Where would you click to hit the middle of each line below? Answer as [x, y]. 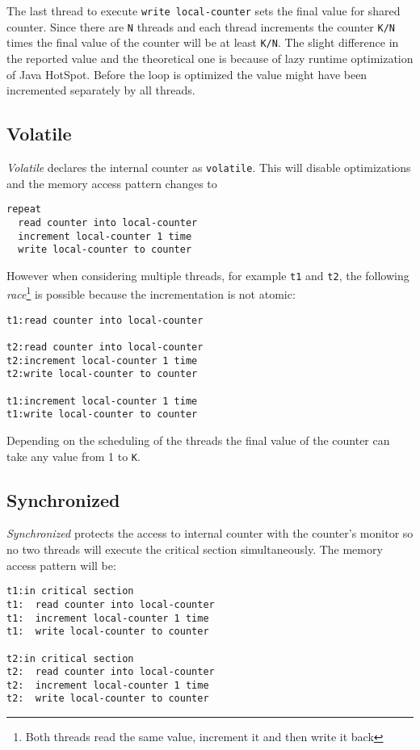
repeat [24, 209]
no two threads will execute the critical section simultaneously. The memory [195, 549]
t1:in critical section [70, 591]
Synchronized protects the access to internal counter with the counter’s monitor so [210, 533]
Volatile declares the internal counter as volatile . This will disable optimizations [209, 167]
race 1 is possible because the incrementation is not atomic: [151, 293]
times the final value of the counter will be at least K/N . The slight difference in [203, 42]
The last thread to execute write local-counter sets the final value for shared [204, 10]
